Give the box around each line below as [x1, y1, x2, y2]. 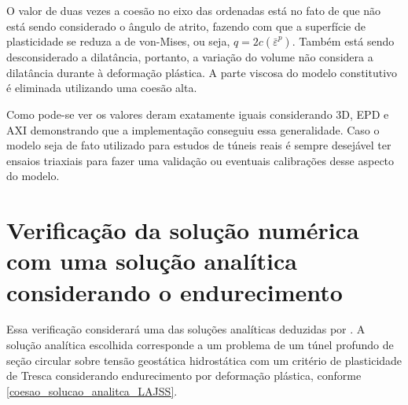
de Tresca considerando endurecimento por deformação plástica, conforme [6, 367, 362, 384]
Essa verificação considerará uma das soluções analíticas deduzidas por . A [6, 321, 366, 337]
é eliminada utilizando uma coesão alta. [6, 79, 197, 96]
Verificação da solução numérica [6, 214, 359, 246]
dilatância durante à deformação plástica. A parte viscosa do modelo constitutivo [6, 64, 398, 80]
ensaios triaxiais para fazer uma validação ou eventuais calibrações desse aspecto [6, 152, 395, 168]
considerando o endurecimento [6, 275, 343, 307]
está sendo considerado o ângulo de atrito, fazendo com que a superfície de [6, 17, 366, 34]
